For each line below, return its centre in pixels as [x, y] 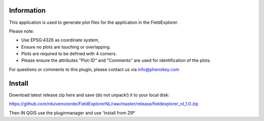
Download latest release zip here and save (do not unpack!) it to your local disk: [89, 95]
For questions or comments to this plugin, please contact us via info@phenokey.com [94, 69]
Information [27, 10]
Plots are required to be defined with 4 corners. [69, 54]
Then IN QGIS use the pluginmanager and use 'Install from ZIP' [72, 113]
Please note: [22, 31]
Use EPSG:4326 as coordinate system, [60, 40]
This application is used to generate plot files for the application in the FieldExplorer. [94, 22]
